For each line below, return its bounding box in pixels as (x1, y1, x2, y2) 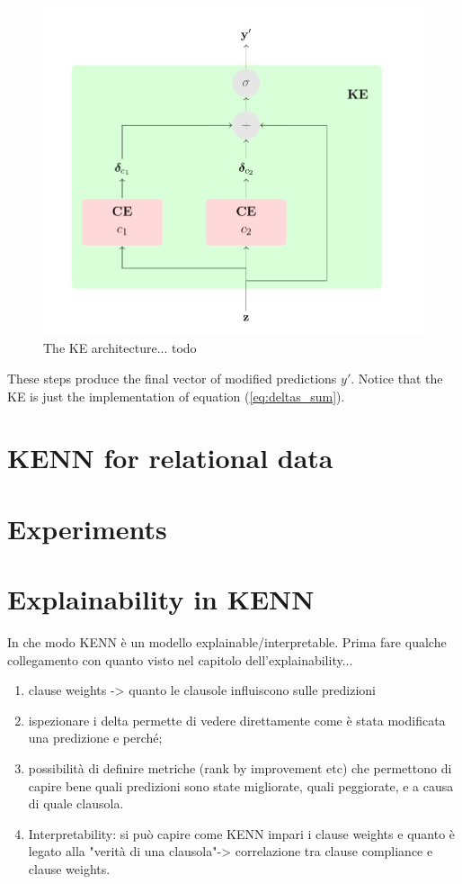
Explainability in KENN (7, 581, 315, 618)
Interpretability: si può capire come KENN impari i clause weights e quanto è (28, 824, 456, 843)
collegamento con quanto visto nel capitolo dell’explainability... (7, 650, 353, 669)
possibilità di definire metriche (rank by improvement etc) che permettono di (28, 759, 452, 778)
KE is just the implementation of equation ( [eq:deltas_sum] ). (7, 386, 345, 405)
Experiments (7, 510, 167, 546)
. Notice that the (351, 368, 443, 387)
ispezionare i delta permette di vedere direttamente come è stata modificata (28, 710, 446, 729)
